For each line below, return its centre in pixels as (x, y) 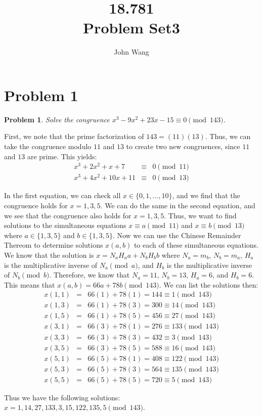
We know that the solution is (49, 255)
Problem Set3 (132, 28)
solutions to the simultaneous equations (65, 225)
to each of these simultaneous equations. (196, 245)
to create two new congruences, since (183, 146)
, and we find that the (206, 195)
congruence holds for (36, 205)
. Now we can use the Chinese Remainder (177, 235)
